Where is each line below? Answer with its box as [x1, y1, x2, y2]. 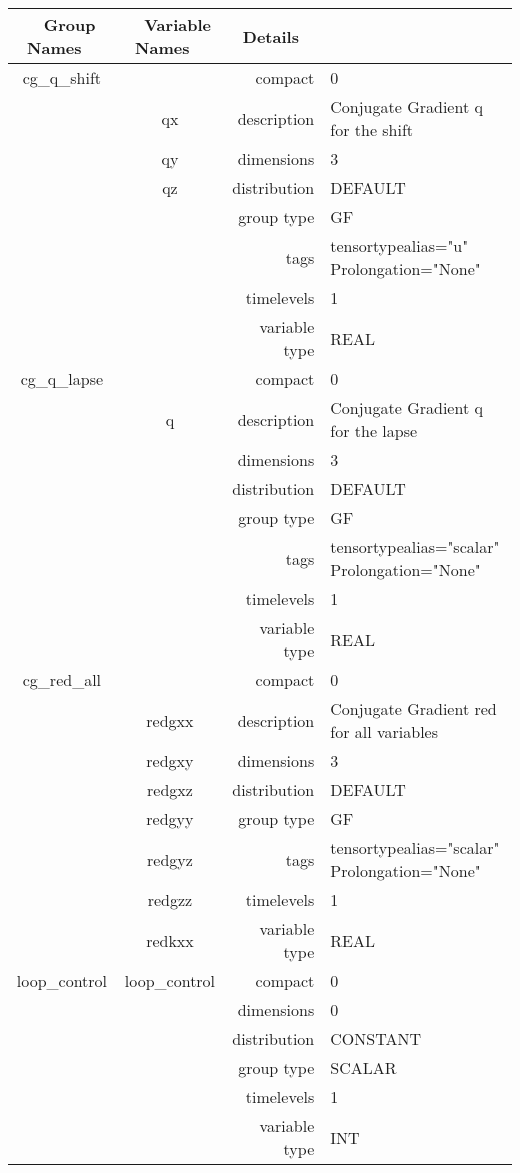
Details [242, 24, 299, 48]
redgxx [146, 708, 194, 732]
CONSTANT [330, 1027, 421, 1050]
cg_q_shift [22, 66, 102, 89]
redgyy [146, 807, 194, 830]
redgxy [146, 749, 194, 772]
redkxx [146, 928, 194, 952]
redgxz [147, 778, 193, 801]
